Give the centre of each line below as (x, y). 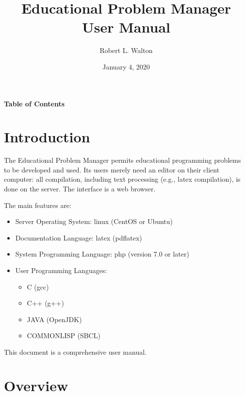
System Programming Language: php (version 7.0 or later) (102, 254)
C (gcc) (38, 286)
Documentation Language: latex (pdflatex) (79, 237)
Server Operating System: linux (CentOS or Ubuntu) (94, 221)
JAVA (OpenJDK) (54, 319)
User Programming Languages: (61, 270)
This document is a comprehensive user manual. (75, 352)
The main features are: (38, 205)
